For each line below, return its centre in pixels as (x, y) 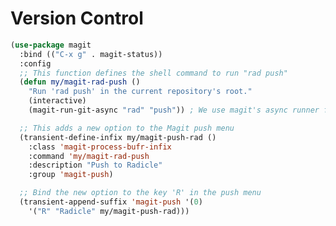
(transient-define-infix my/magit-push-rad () (118, 137)
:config (35, 63)
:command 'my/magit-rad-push (89, 156)
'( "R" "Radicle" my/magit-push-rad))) (109, 211)
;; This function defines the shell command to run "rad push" (153, 73)
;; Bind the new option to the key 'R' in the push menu (140, 193)
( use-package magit (51, 45)
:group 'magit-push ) (71, 175)
